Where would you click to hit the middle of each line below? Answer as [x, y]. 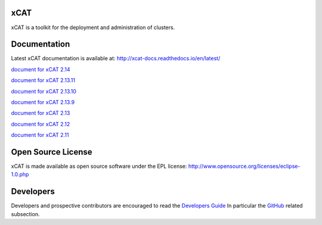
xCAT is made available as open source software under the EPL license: [99, 166]
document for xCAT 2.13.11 [43, 80]
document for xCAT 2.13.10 [44, 91]
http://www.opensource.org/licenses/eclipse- [244, 166]
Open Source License [52, 152]
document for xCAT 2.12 [41, 124]
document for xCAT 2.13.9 [43, 102]
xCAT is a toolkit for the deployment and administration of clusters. [93, 27]
